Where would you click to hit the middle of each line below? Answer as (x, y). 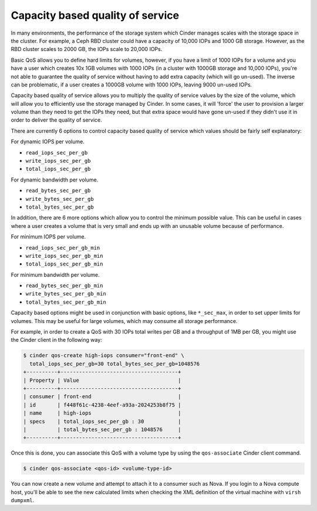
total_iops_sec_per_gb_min (64, 264)
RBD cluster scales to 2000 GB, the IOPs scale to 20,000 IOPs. (87, 49)
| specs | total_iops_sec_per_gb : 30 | (102, 421)
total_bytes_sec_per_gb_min (66, 302)
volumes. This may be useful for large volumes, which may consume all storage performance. (124, 321)
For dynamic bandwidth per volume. (55, 180)
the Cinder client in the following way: (56, 340)
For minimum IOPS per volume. (48, 237)
